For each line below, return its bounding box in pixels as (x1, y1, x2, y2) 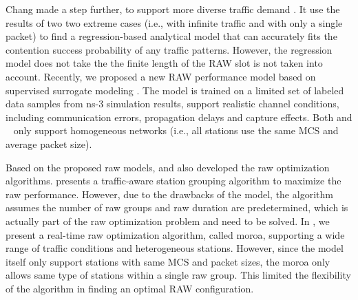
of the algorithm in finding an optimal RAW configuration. (6, 281, 254, 295)
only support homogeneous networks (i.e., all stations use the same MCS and (13, 123, 339, 138)
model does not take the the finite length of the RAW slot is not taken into (6, 56, 323, 70)
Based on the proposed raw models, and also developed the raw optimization (6, 160, 330, 174)
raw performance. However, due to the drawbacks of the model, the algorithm (6, 186, 333, 201)
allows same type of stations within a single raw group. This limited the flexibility (6, 268, 351, 282)
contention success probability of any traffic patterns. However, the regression (6, 42, 333, 56)
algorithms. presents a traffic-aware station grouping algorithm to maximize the (6, 173, 341, 188)
